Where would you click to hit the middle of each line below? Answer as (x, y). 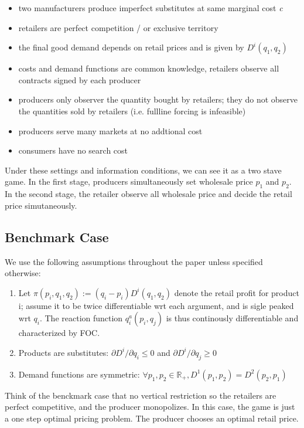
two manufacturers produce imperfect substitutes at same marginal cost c (151, 8)
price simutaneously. (41, 205)
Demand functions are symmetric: (79, 374)
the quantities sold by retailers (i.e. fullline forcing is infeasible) (132, 111)
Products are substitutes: (64, 352)
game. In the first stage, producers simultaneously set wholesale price (129, 181)
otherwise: (23, 273)
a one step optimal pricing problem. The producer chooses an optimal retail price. (152, 418)
